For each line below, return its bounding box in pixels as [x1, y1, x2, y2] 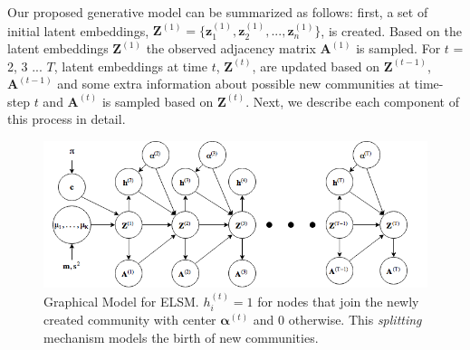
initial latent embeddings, [7, 21, 149, 40]
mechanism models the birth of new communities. [43, 327, 319, 346]
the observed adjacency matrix [146, 39, 316, 57]
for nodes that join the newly [257, 291, 419, 310]
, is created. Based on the [321, 21, 462, 40]
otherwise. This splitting [288, 310, 422, 329]
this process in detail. [7, 109, 126, 128]
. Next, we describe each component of [245, 91, 459, 110]
